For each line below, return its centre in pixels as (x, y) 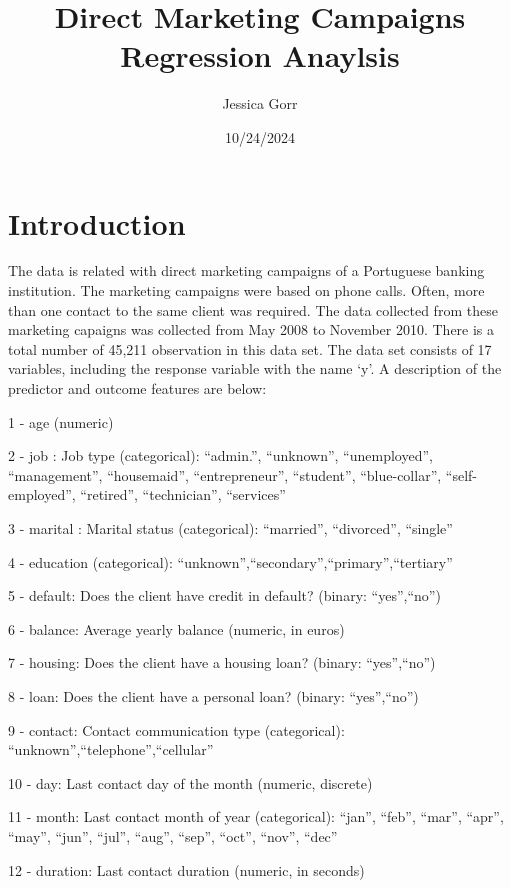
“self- (461, 474)
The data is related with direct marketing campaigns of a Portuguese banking (246, 270)
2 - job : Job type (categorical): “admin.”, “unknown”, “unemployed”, (220, 455)
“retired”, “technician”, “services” (183, 494)
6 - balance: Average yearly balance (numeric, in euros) (176, 628)
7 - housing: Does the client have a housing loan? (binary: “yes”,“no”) (222, 662)
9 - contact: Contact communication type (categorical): (176, 729)
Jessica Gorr (260, 103)
